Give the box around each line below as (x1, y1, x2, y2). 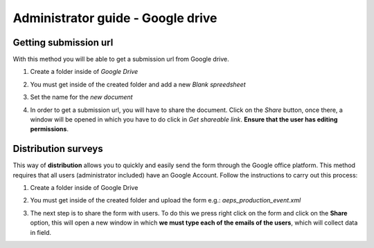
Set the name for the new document (30, 93, 133, 102)
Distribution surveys (12, 143, 103, 155)
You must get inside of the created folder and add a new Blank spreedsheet (30, 80, 246, 88)
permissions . (30, 125, 69, 133)
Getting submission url (12, 37, 114, 48)
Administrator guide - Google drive (12, 10, 217, 26)
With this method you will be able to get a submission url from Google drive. (12, 55, 230, 64)
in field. (30, 228, 52, 236)
